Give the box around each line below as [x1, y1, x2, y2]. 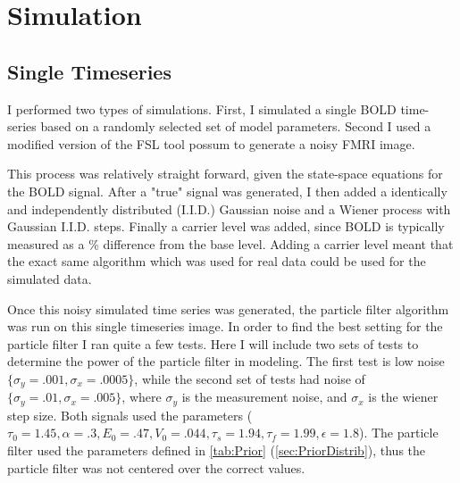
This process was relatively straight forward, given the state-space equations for [7, 164, 443, 183]
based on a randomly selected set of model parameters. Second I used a [40, 117, 431, 136]
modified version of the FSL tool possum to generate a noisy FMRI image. [7, 134, 415, 153]
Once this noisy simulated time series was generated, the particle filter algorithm [7, 299, 449, 318]
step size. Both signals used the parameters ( [7, 405, 253, 424]
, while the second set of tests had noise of [134, 369, 365, 387]
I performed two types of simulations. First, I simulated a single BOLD [7, 99, 397, 118]
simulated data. [7, 269, 92, 287]
